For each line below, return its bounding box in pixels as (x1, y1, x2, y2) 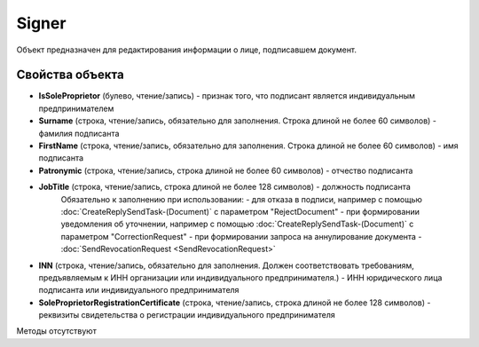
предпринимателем (38, 103, 114, 114)
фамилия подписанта (38, 128, 120, 138)
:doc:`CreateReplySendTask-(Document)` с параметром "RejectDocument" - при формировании (60, 206, 420, 217)
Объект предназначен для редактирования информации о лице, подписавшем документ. (16, 44, 357, 55)
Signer (16, 13, 67, 33)
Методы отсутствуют (16, 326, 97, 336)
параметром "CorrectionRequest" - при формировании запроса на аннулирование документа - (60, 231, 422, 241)
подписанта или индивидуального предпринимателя (38, 285, 239, 296)
